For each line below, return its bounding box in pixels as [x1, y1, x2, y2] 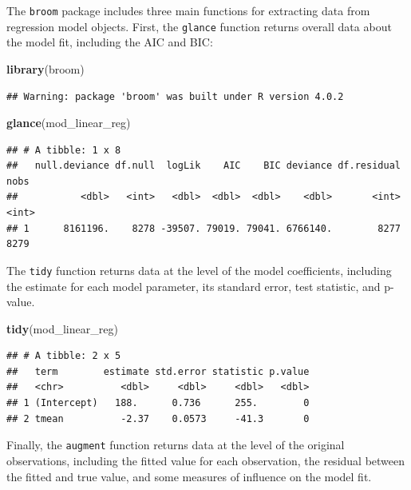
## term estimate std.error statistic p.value [6, 365, 310, 377]
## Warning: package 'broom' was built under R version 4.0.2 [6, 90, 344, 102]
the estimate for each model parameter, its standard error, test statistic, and [6, 277, 381, 294]
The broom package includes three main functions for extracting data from [6, 2, 370, 18]
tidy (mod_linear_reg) [6, 320, 118, 337]
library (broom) [6, 60, 85, 77]
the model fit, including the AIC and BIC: [6, 34, 213, 50]
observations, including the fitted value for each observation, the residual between [6, 452, 405, 468]
